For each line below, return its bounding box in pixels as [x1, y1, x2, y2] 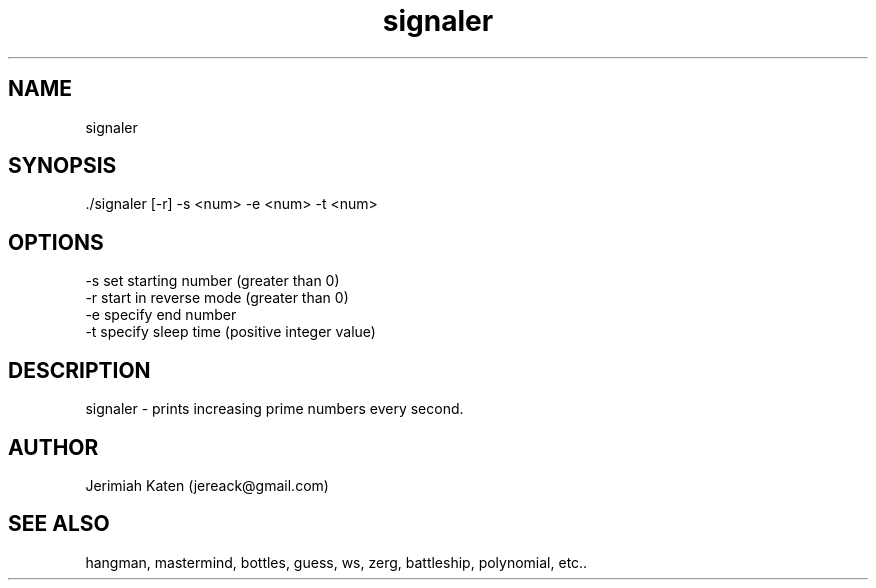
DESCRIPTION [8, 357, 151, 383]
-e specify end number [85, 306, 237, 324]
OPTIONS [8, 229, 104, 255]
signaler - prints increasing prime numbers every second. [85, 400, 464, 418]
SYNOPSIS [8, 153, 117, 179]
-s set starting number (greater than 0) [85, 272, 340, 290]
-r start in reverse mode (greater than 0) [85, 289, 349, 307]
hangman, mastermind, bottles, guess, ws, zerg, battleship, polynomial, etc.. [85, 553, 588, 571]
